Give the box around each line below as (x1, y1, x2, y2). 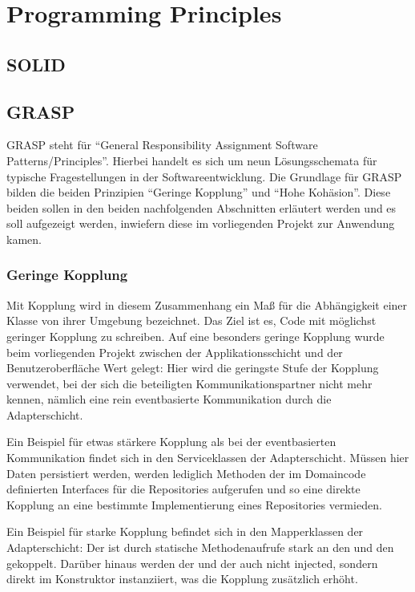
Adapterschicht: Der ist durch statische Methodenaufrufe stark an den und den (6, 539, 394, 556)
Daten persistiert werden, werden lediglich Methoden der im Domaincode (6, 464, 366, 481)
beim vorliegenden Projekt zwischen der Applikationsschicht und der (6, 343, 343, 360)
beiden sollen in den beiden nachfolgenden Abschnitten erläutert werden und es (6, 199, 397, 216)
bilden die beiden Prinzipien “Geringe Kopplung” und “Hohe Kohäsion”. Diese (6, 184, 391, 201)
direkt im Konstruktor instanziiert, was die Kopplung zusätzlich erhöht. (6, 570, 358, 587)
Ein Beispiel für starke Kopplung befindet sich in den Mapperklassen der (6, 523, 364, 540)
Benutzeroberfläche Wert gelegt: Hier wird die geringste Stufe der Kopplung (6, 359, 379, 376)
